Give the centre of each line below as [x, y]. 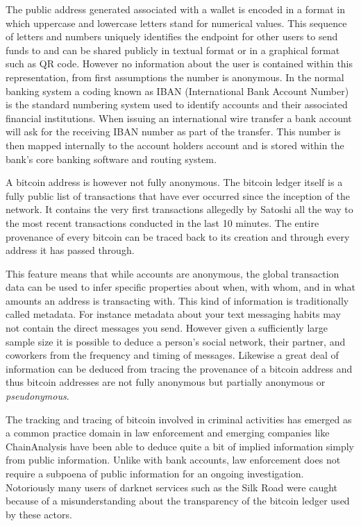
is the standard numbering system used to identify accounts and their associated [177, 104]
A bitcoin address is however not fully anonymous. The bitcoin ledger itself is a [174, 182]
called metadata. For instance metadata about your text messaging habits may [173, 314]
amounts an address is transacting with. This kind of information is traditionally [177, 300]
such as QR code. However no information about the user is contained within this [179, 63]
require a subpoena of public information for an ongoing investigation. [155, 473]
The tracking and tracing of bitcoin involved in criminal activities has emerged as [179, 419]
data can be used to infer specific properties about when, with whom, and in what [180, 287]
